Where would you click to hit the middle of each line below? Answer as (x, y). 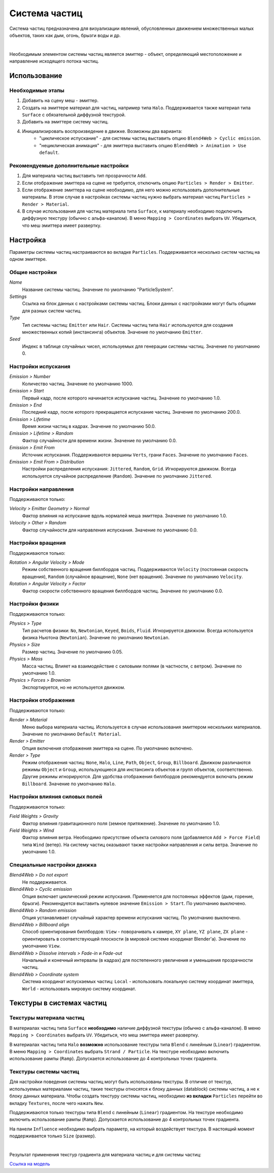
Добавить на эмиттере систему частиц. (65, 122)
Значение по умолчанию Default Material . (72, 734)
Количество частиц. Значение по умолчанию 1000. (78, 384)
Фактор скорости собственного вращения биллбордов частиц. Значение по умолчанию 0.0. (123, 591)
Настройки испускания (40, 366)
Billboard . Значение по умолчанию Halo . (69, 784)
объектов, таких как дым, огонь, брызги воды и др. (65, 35)
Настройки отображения (42, 700)
